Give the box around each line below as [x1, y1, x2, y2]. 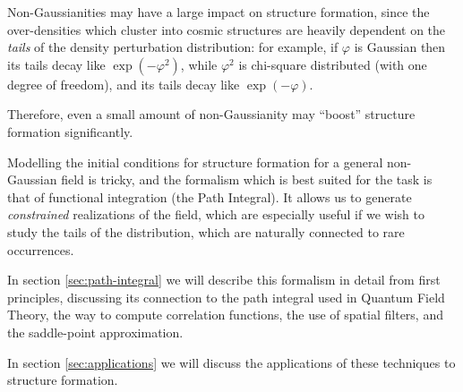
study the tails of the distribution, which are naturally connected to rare [7, 222, 405, 241]
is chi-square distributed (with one [238, 55, 427, 73]
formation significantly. [7, 122, 133, 141]
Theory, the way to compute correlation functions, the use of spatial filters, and [7, 305, 443, 324]
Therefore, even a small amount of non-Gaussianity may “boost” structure [7, 105, 416, 124]
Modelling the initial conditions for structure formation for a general [7, 152, 383, 171]
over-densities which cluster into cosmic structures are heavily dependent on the [7, 20, 446, 38]
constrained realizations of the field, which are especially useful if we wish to [7, 205, 424, 224]
